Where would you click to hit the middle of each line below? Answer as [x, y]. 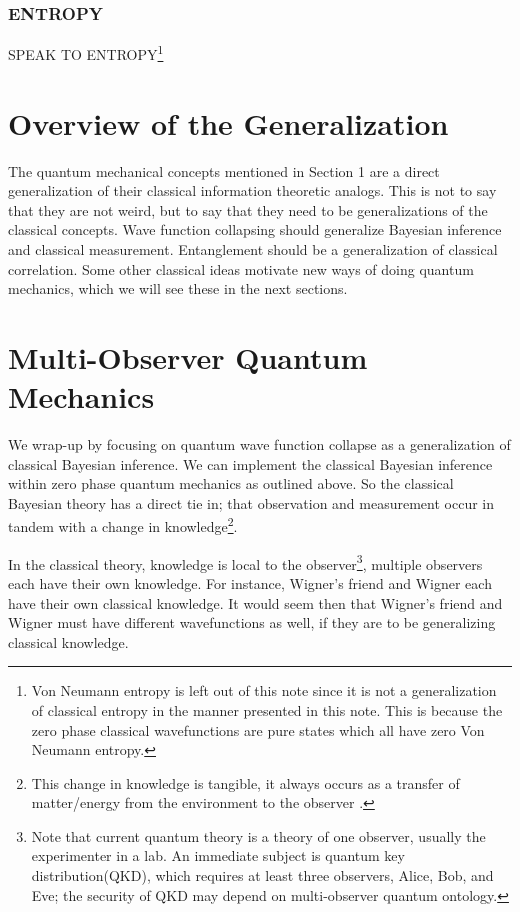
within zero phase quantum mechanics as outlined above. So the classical [231, 483]
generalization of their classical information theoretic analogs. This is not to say [252, 190]
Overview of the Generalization [228, 122]
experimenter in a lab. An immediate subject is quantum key [218, 855]
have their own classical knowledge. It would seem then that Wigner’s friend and [255, 602]
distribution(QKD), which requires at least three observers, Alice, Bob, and [262, 875]
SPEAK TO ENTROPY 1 [86, 52]
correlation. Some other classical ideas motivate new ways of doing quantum [241, 268]
